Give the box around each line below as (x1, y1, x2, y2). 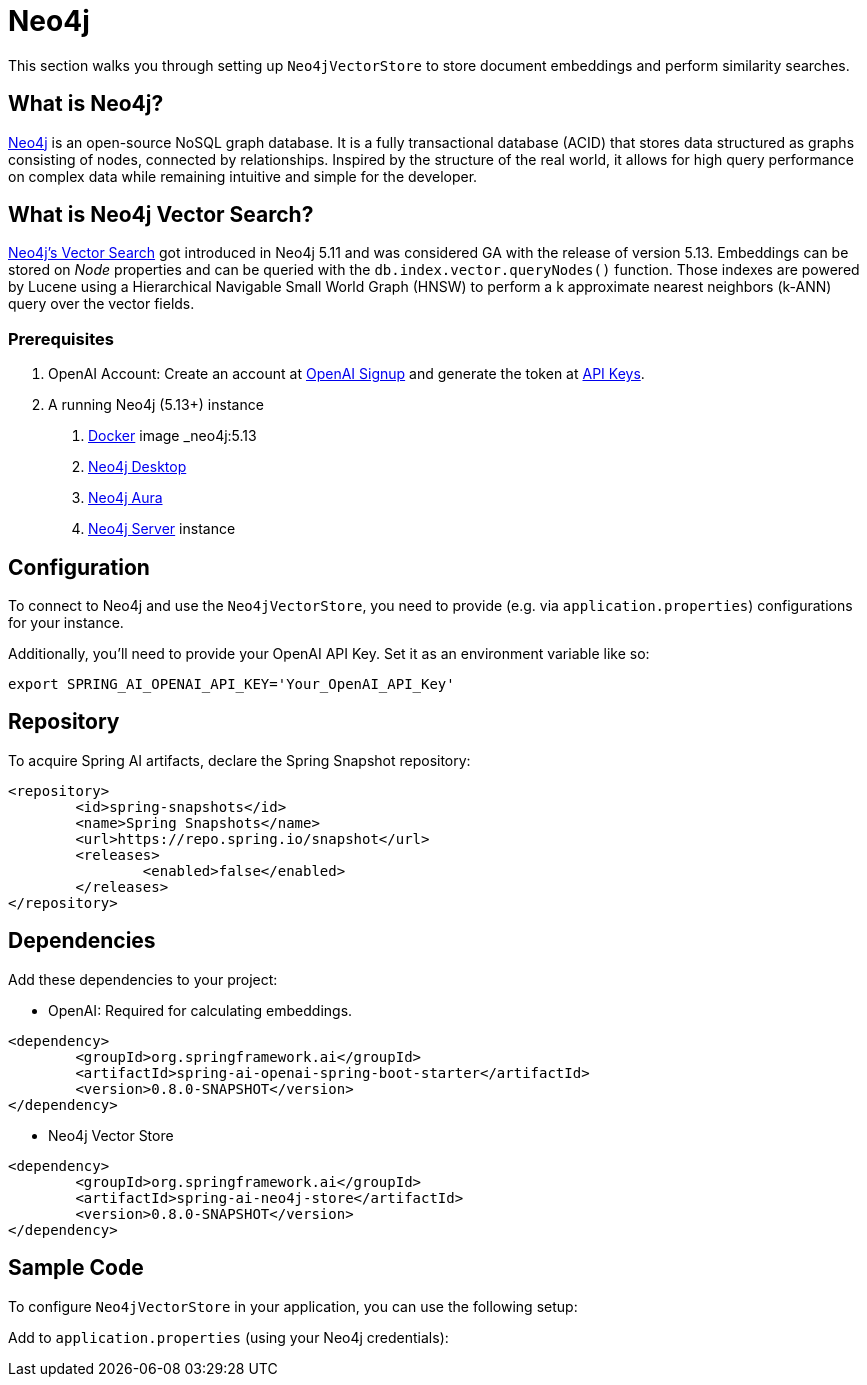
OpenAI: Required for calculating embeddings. (48, 1001, 353, 1019)
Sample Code (8, 1255, 144, 1281)
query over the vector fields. (8, 295, 195, 313)
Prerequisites (8, 328, 114, 349)
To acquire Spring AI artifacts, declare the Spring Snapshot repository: (8, 751, 471, 769)
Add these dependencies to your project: (8, 970, 278, 988)
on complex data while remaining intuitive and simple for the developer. (8, 167, 478, 185)
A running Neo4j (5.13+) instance (48, 396, 264, 414)
